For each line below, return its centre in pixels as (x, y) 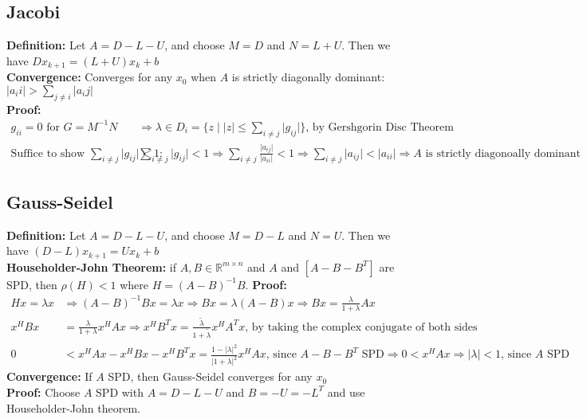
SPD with (120, 392)
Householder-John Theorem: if (92, 266)
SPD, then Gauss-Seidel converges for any (210, 376)
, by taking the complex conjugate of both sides (361, 327)
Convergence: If (49, 376)
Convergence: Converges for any (90, 77)
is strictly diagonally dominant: (308, 77)
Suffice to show (48, 153)
